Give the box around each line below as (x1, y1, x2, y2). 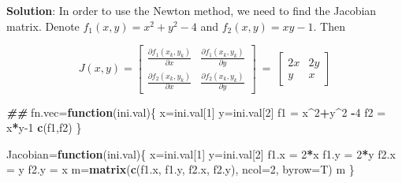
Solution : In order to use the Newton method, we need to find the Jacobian (6, 2, 377, 18)
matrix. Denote (6, 17, 80, 34)
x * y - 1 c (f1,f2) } (6, 119, 82, 136)
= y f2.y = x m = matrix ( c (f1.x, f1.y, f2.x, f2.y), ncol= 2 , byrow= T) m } (6, 161, 355, 177)
